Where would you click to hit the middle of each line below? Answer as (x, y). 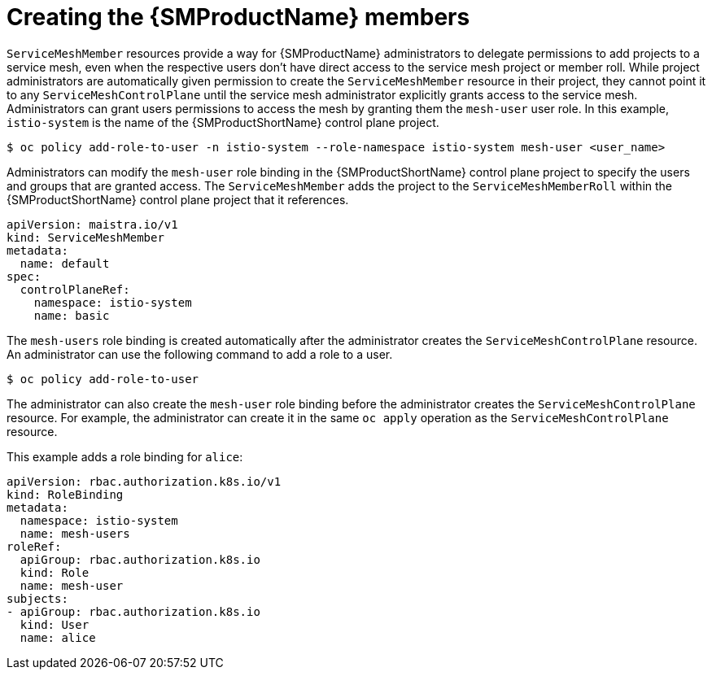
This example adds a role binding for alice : (125, 456)
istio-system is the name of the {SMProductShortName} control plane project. (223, 122)
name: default (65, 263)
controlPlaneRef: (75, 289)
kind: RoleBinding (65, 494)
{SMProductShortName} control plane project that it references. (178, 199)
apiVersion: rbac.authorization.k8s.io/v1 (144, 481)
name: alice (58, 637)
